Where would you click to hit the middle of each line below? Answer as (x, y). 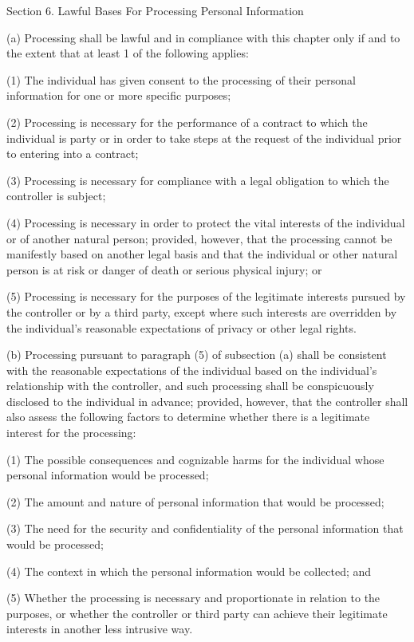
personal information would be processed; (108, 475)
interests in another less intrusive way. (100, 629)
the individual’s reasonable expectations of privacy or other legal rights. (181, 327)
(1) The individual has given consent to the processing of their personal (181, 79)
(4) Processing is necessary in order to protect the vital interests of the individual (206, 222)
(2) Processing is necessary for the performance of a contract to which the (187, 122)
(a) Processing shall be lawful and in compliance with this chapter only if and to (203, 37)
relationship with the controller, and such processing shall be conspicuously (190, 386)
